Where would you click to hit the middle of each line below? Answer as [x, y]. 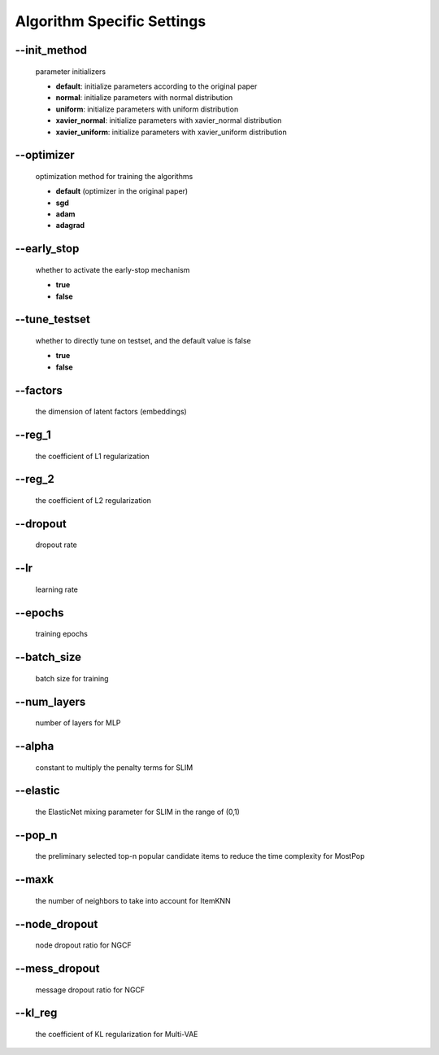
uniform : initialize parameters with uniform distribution [147, 109]
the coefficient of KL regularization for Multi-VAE [117, 1034]
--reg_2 [35, 479]
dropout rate [56, 545]
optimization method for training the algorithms [114, 176]
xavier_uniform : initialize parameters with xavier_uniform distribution [172, 132]
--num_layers [50, 701]
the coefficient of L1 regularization [92, 456]
